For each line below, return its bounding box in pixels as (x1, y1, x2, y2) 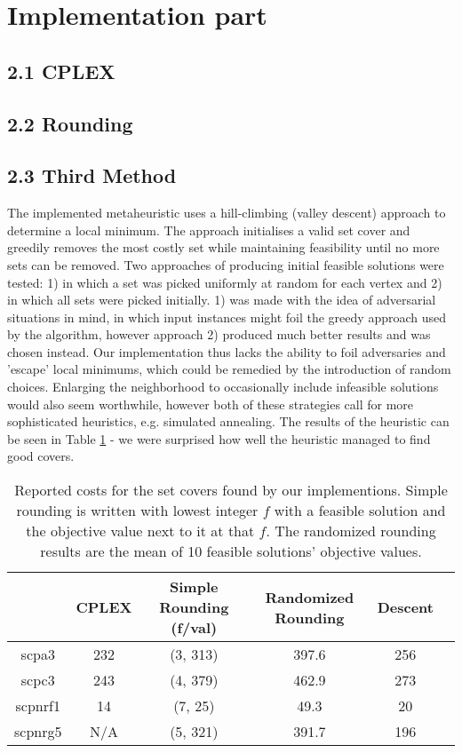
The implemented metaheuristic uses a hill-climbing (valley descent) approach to (7, 203, 446, 222)
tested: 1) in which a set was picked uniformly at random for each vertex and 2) (7, 273, 442, 291)
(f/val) (171, 617, 218, 638)
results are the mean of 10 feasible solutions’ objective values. (40, 541, 422, 562)
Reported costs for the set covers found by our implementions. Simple (14, 480, 448, 501)
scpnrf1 (15, 695, 60, 717)
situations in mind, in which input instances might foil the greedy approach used (7, 307, 447, 326)
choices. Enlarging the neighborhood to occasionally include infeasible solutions (7, 377, 439, 396)
